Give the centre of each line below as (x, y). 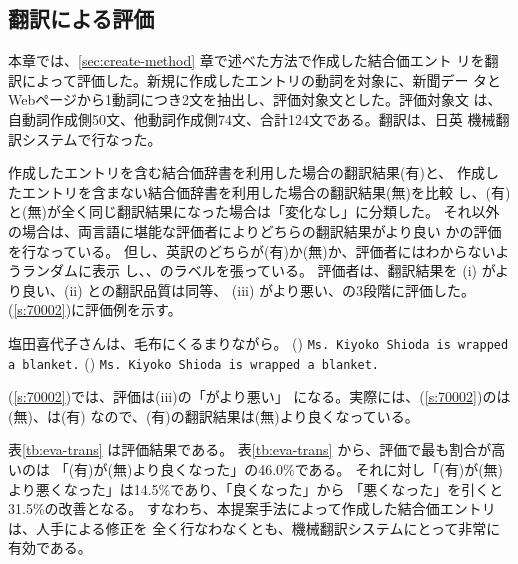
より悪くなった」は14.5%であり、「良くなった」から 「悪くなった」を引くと (256, 488)
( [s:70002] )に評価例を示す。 (95, 309)
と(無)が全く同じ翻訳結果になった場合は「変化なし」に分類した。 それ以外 (254, 211)
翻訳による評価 (81, 18)
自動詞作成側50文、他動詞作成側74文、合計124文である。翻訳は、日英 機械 (252, 118)
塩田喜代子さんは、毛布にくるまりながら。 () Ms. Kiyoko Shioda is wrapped (258, 342)
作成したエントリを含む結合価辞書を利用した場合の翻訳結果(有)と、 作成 (246, 172)
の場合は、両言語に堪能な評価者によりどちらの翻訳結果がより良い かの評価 (255, 230)
